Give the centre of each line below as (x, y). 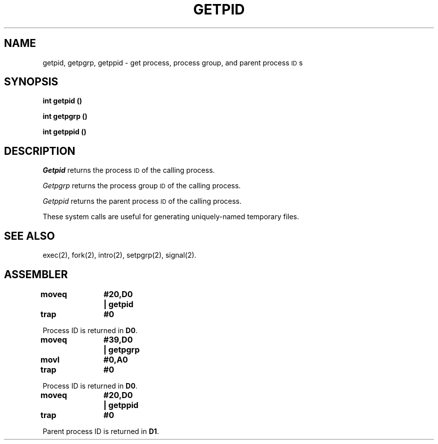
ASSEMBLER (36, 274)
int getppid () (64, 132)
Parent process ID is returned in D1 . (101, 431)
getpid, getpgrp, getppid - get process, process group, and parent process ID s (173, 62)
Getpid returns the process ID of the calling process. (129, 170)
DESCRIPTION (40, 151)
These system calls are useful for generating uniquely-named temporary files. (171, 217)
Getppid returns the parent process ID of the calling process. (142, 201)
